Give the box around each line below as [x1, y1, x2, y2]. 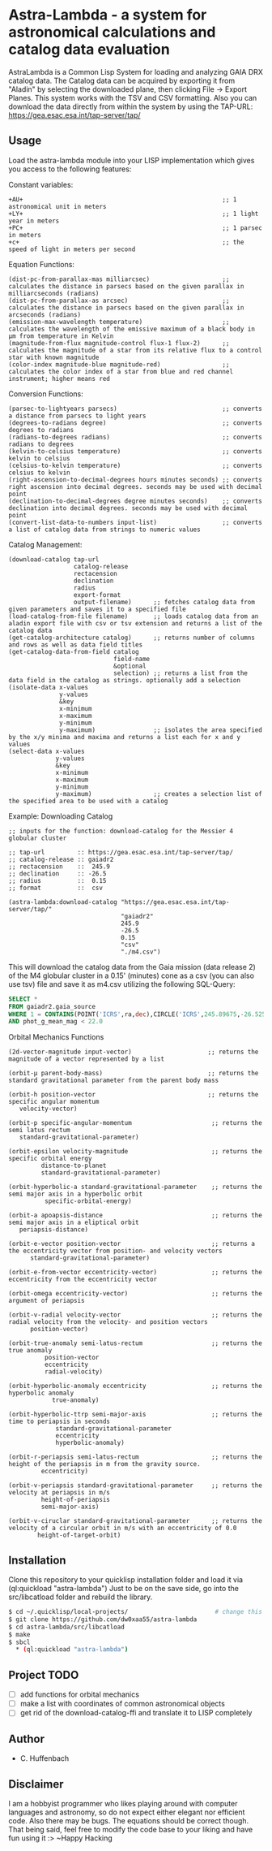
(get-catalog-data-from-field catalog [8, 647, 139, 655]
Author [8, 1732, 45, 1745]
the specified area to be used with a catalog [8, 797, 168, 805]
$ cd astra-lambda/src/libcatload [8, 1623, 125, 1631]
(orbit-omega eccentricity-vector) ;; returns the [8, 1290, 263, 1298]
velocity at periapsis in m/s [8, 1489, 111, 1497]
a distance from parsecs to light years [8, 412, 147, 420]
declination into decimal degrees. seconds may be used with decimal [8, 504, 249, 512]
